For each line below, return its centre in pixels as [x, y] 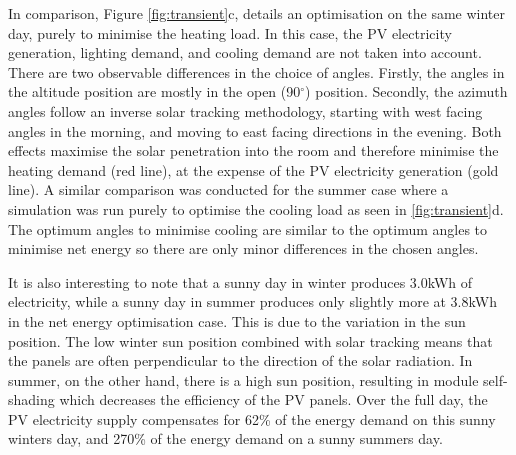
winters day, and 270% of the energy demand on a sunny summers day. [225, 438]
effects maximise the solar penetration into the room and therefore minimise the [253, 150]
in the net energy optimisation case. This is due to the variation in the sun [237, 320]
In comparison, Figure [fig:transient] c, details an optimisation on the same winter [256, 13]
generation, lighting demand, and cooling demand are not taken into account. [245, 52]
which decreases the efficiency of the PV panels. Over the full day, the [273, 399]
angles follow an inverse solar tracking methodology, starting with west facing [245, 110]
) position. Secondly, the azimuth [406, 91]
